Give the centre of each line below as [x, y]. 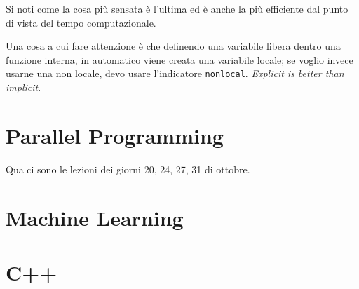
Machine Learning [95, 217]
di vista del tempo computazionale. [81, 22]
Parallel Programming [115, 135]
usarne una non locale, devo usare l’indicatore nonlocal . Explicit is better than [175, 73]
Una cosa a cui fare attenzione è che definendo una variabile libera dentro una [173, 46]
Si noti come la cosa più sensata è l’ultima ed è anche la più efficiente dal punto [177, 8]
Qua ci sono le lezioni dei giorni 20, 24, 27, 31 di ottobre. [128, 169]
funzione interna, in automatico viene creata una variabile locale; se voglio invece [179, 59]
